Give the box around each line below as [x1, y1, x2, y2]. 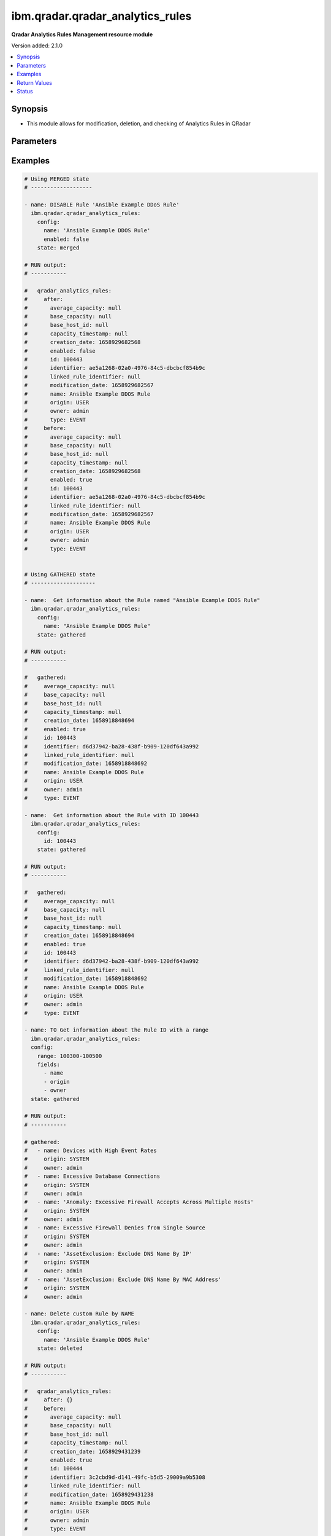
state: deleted [37, 1344, 83, 1352]
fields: [37, 1061, 61, 1068]
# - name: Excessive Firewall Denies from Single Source [24, 1224, 205, 1231]
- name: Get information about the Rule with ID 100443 [24, 812, 199, 818]
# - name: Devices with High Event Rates [24, 1146, 158, 1154]
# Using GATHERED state [24, 571, 96, 578]
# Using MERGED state [24, 175, 89, 182]
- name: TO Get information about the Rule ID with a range [24, 1027, 209, 1033]
